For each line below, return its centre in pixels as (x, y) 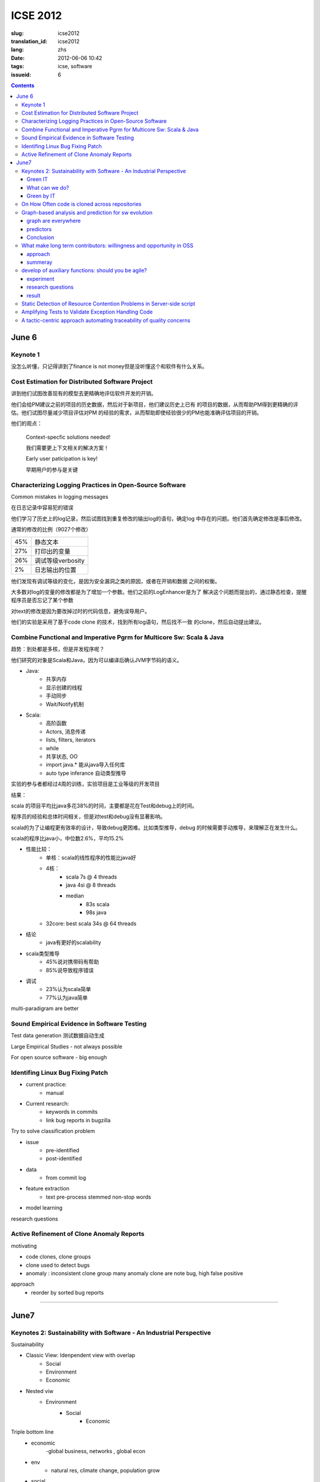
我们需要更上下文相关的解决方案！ (67, 448)
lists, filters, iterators (71, 740)
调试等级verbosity (60, 560)
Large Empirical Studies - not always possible (67, 1046)
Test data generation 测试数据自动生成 (58, 1036)
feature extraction (48, 1189)
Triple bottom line (32, 1432)
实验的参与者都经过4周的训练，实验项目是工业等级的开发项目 (85, 784)
